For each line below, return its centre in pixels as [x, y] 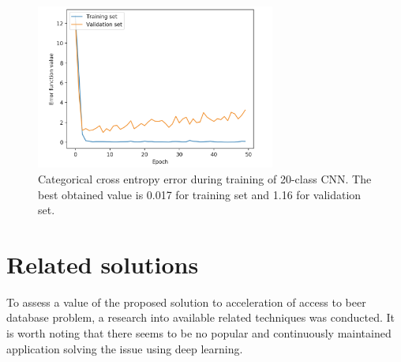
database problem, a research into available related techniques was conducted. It [200, 317]
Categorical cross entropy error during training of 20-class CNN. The [205, 178]
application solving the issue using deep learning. [125, 348]
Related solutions [103, 264]
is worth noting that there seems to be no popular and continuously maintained [199, 333]
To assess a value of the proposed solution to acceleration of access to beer [186, 302]
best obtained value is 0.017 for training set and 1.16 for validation [200, 194]
